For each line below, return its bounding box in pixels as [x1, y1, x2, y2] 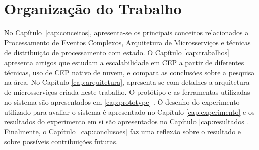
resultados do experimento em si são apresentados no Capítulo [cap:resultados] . [4, 116, 248, 127]
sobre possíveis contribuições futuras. [4, 136, 118, 146]
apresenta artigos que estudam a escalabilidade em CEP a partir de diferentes [4, 57, 244, 67]
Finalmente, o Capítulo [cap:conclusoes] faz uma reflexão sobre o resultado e [4, 126, 241, 137]
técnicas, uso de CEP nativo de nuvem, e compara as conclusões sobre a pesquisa [4, 67, 255, 77]
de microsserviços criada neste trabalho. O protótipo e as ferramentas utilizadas [4, 86, 250, 97]
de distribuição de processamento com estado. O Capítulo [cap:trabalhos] [4, 47, 229, 58]
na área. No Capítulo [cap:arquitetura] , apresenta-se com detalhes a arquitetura [4, 77, 250, 87]
